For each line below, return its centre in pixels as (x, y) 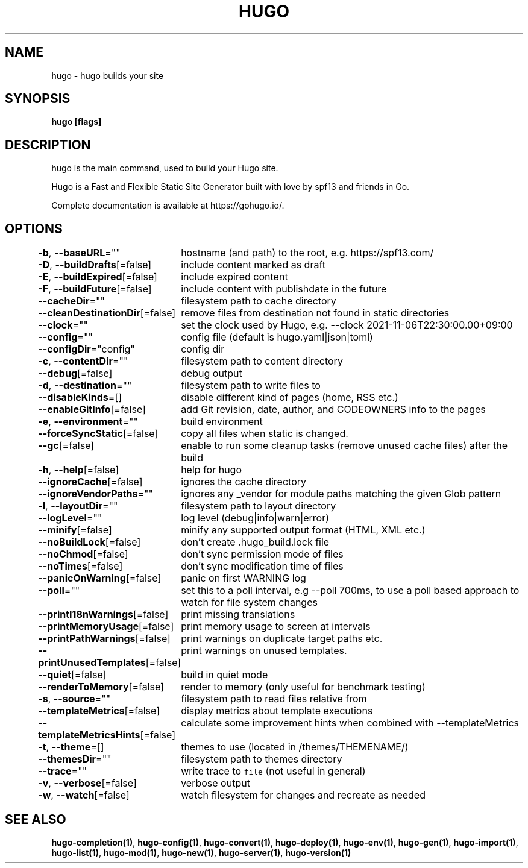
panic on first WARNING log (244, 578)
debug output (212, 373)
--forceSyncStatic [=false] (98, 434)
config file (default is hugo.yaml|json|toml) (277, 337)
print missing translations (238, 615)
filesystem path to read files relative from (274, 699)
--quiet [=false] (72, 675)
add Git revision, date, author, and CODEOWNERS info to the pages (333, 410)
